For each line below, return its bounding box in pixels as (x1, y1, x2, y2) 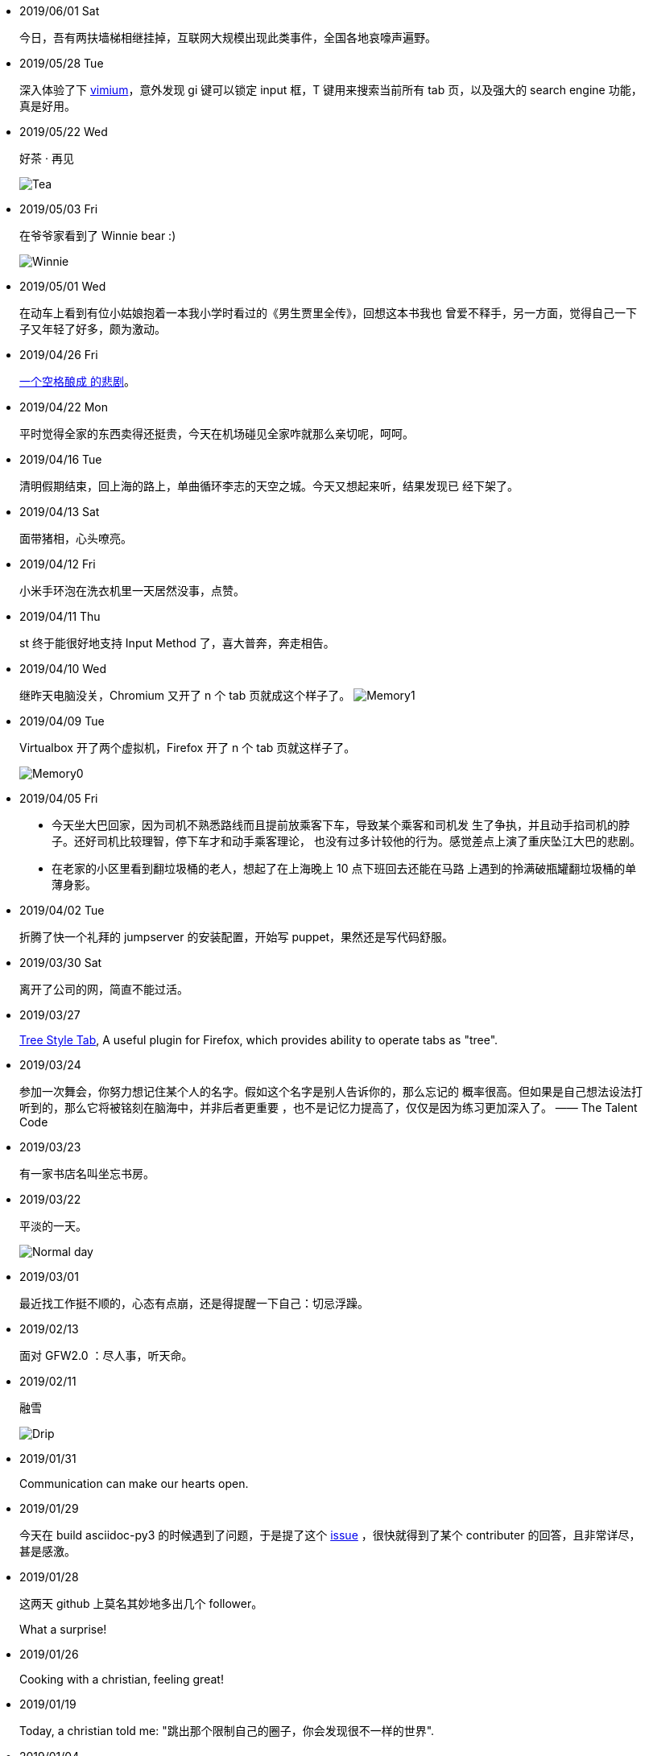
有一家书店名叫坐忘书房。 (19, 1167, 155, 1180)
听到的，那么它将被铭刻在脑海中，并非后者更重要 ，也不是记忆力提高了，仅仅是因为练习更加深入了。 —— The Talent (19, 1101, 638, 1114)
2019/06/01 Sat (19, 4, 100, 18)
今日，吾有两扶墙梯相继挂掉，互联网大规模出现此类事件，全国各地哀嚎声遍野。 (19, 31, 436, 44)
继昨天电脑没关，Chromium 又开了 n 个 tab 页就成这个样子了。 (19, 688, 351, 702)
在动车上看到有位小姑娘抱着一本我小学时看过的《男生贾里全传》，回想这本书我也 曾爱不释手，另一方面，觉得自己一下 (19, 306, 637, 320)
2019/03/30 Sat (19, 956, 102, 969)
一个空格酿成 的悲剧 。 (19, 374, 135, 388)
